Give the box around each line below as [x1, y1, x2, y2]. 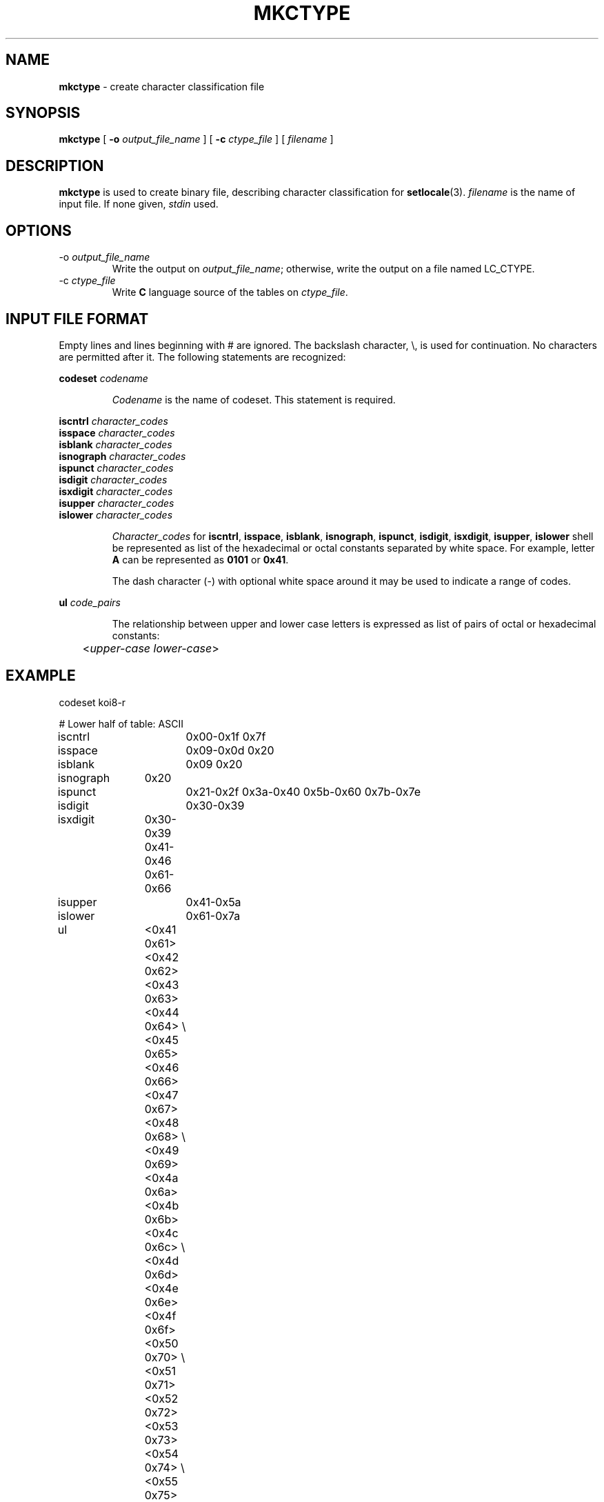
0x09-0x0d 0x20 [185, 743, 274, 757]
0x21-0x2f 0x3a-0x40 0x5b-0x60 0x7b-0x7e [185, 784, 421, 799]
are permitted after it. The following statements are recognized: [59, 350, 346, 363]
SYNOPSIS [6, 104, 81, 122]
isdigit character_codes [59, 473, 168, 485]
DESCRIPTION [6, 157, 104, 174]
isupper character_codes [59, 497, 174, 509]
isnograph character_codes [59, 450, 186, 462]
